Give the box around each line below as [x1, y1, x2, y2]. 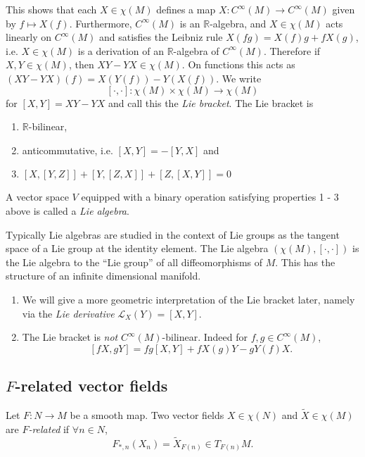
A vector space [6, 189, 69, 204]
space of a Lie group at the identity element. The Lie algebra [6, 241, 269, 256]
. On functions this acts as [181, 57, 295, 72]
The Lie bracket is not [22, 330, 118, 344]
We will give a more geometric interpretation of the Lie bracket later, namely [22, 292, 355, 306]
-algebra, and [210, 15, 267, 30]
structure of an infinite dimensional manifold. [6, 268, 201, 283]
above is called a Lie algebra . [6, 203, 129, 218]
